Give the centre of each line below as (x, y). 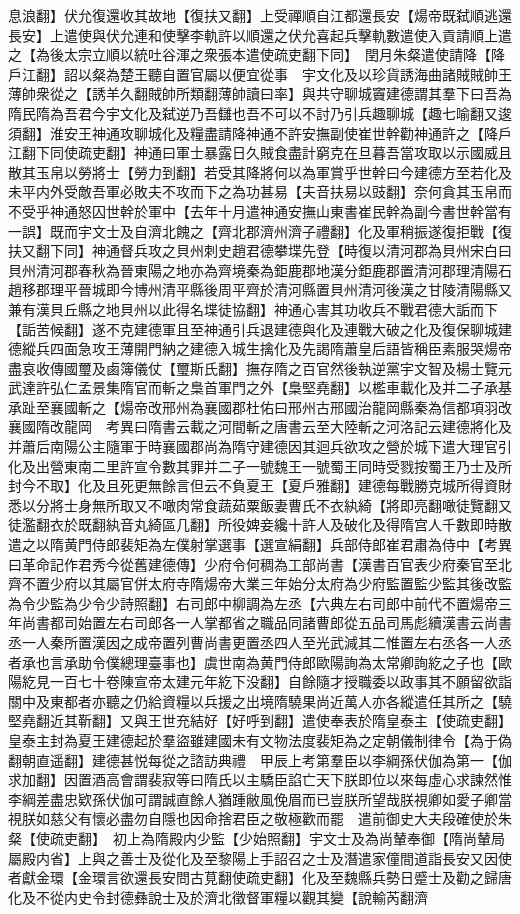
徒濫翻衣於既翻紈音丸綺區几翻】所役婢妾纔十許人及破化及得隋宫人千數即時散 (260, 524)
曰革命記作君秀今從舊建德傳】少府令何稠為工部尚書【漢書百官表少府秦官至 (253, 563)
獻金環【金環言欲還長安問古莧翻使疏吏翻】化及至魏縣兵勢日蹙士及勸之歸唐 (266, 877)
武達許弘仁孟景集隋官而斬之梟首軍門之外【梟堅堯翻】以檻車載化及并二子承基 (260, 387)
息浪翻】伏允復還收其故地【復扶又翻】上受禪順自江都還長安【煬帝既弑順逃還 (260, 15)
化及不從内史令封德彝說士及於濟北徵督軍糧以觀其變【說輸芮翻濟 (218, 896)
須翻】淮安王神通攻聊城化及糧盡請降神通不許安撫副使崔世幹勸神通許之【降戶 (260, 132)
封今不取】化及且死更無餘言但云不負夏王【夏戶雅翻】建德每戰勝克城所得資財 (260, 485)
